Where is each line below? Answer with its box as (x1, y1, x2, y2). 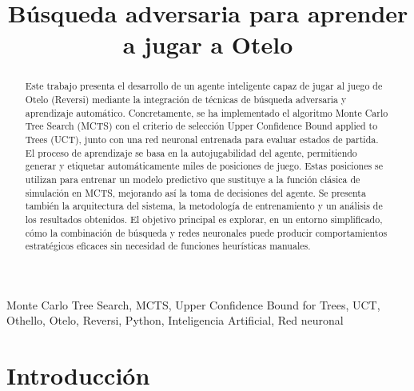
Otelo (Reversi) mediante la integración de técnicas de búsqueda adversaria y (25, 93, 347, 106)
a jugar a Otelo (122, 28, 293, 61)
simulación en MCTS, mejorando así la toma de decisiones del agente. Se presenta (25, 186, 366, 199)
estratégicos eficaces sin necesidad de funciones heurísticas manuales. (25, 239, 311, 253)
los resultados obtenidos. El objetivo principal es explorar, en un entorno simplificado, (25, 212, 383, 225)
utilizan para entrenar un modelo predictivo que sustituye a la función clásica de (25, 172, 360, 186)
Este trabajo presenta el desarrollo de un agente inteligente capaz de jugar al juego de (25, 79, 383, 93)
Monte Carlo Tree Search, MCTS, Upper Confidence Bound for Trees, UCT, (6, 296, 380, 313)
